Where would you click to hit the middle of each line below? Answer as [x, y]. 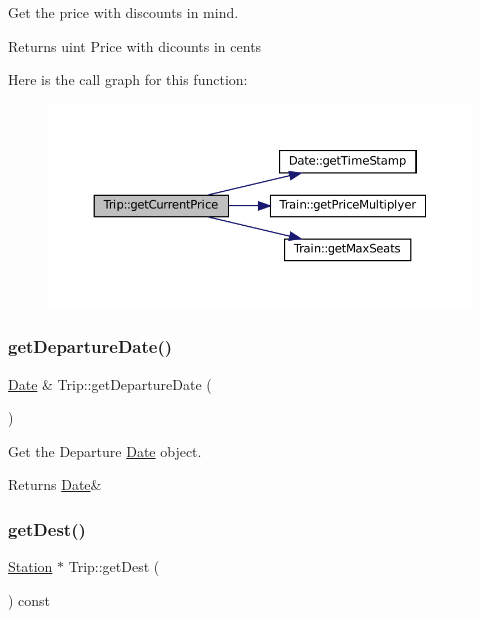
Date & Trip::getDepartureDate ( [110, 383]
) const [29, 599]
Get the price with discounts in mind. [123, 12]
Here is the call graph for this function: [128, 79]
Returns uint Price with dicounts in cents [135, 45]
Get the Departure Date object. [105, 450]
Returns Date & [55, 484]
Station [30, 566]
